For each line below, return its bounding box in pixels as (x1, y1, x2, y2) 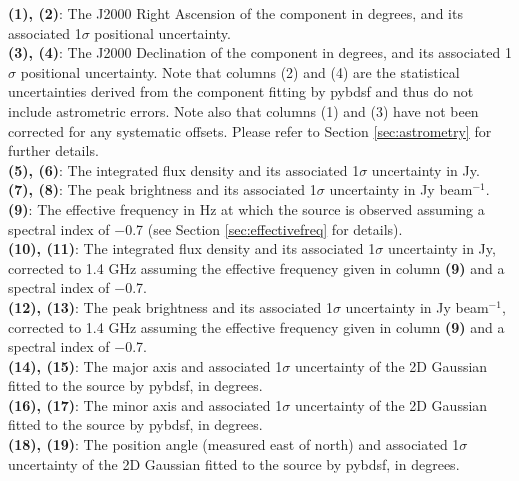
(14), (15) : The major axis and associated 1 (8, 355, 283, 376)
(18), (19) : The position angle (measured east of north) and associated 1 (8, 434, 460, 455)
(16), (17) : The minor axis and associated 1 (8, 394, 283, 415)
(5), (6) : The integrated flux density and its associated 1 (8, 159, 360, 180)
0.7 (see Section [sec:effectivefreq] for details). (125, 218, 403, 239)
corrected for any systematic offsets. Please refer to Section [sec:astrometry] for (8, 120, 492, 141)
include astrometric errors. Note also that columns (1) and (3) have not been (8, 100, 479, 121)
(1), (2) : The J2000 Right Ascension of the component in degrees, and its (8, 3, 463, 23)
